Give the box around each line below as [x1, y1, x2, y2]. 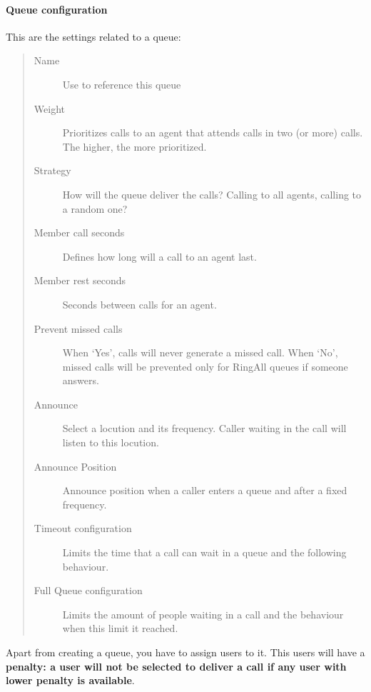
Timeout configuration [34, 521, 132, 536]
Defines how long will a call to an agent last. [62, 249, 257, 264]
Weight [34, 101, 65, 116]
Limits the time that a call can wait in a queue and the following [62, 545, 347, 560]
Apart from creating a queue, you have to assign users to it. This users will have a [6, 645, 365, 660]
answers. [62, 373, 99, 388]
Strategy [34, 163, 71, 178]
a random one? [62, 201, 128, 216]
